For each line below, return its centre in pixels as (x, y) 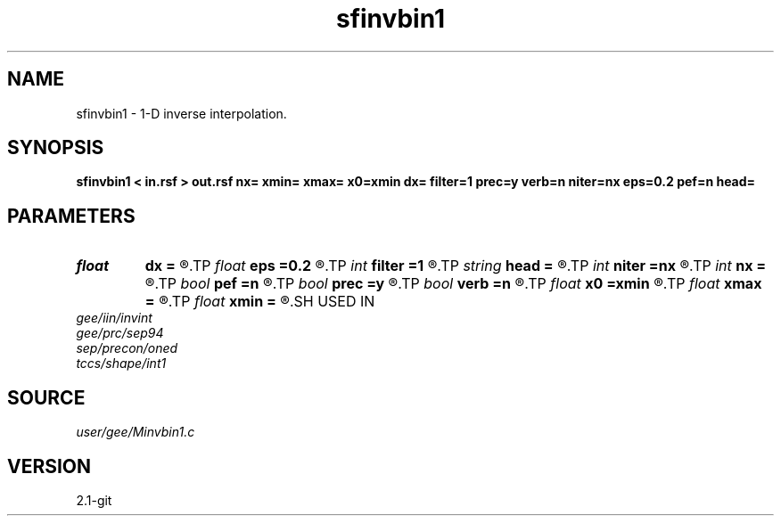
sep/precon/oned (127, 348)
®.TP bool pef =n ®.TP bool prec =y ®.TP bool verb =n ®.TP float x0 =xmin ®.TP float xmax (453, 284)
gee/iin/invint (114, 318)
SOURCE (46, 397)
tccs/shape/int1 (121, 364)
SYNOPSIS (56, 148)
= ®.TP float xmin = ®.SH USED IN (260, 302)
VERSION (49, 466)
